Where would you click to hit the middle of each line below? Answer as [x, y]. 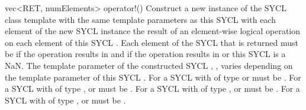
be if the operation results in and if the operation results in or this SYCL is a [145, 54]
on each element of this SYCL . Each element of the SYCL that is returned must [152, 42]
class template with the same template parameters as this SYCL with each [140, 19]
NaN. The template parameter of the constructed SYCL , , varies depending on [149, 65]
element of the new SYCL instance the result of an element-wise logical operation [152, 31]
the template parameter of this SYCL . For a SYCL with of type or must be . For [153, 77]
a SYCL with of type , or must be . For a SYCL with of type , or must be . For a [152, 89]
